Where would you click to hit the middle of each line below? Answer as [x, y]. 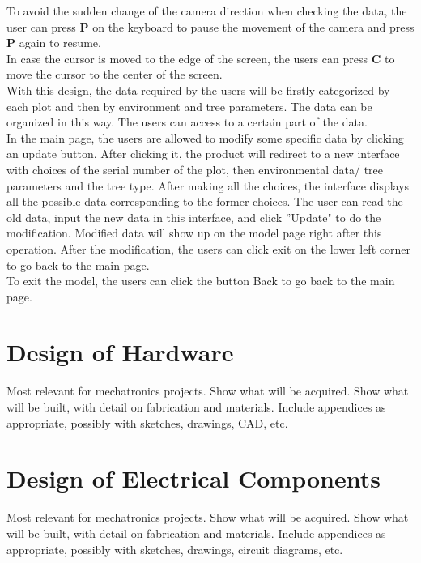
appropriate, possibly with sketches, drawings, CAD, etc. [147, 422]
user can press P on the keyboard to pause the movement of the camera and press [210, 26]
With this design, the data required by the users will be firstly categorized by [198, 90]
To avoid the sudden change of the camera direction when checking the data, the [207, 11]
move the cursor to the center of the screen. [115, 74]
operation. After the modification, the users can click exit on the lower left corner [208, 248]
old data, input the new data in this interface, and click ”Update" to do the [194, 217]
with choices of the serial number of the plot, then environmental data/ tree [195, 169]
